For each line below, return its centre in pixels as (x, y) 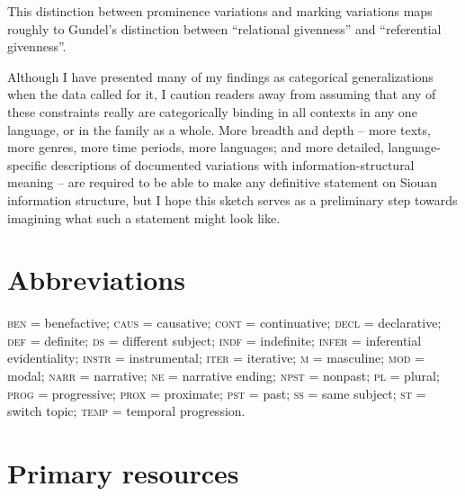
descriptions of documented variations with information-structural (232, 164)
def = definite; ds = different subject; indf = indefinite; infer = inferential (215, 340)
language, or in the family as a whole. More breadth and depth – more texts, (219, 129)
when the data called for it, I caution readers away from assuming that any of (222, 94)
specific (27, 164)
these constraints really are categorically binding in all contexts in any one (212, 111)
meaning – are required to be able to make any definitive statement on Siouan (223, 182)
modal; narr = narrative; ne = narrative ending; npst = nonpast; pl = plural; (224, 376)
